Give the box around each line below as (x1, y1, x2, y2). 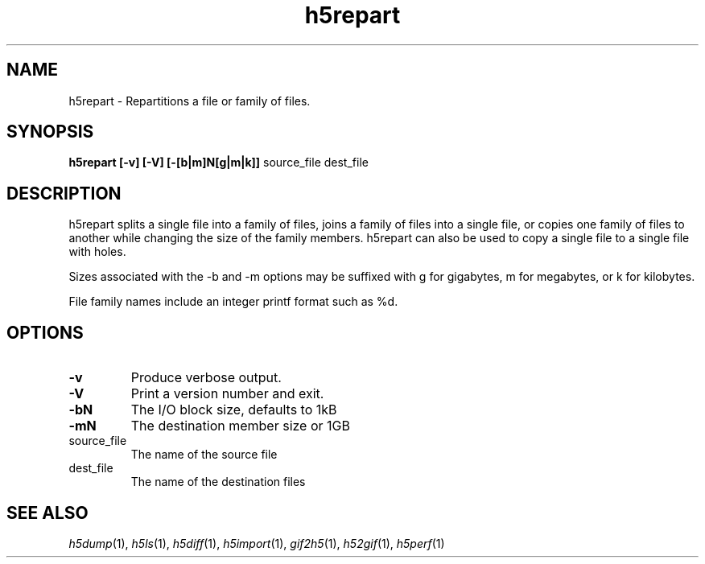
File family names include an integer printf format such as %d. (68, 294, 398, 309)
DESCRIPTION (6, 183, 122, 204)
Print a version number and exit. (130, 385, 324, 402)
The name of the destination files (130, 475, 306, 489)
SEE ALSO (6, 502, 89, 523)
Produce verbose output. (130, 369, 282, 386)
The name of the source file (130, 447, 278, 462)
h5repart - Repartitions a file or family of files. (68, 93, 311, 108)
